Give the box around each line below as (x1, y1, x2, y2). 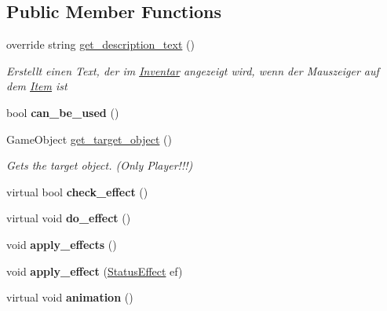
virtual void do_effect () (6, 210, 131, 226)
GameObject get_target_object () (6, 130, 172, 147)
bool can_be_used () (6, 104, 119, 120)
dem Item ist (6, 78, 68, 94)
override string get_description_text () (6, 36, 195, 53)
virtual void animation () (6, 289, 133, 306)
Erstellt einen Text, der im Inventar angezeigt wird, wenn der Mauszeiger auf (6, 62, 379, 79)
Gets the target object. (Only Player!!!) (6, 157, 193, 174)
